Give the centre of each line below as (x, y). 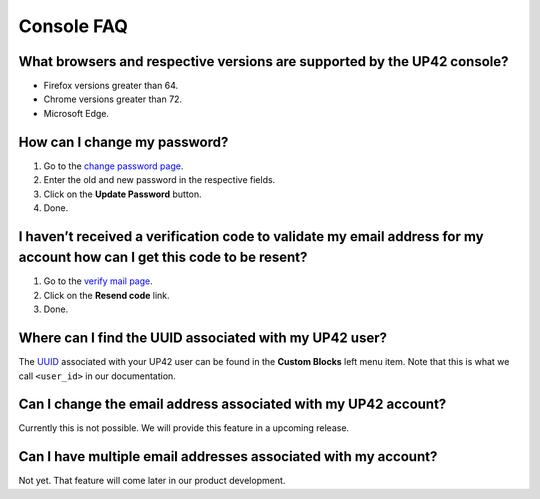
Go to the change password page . (113, 166)
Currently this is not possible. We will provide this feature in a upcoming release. (184, 428)
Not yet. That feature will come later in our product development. (152, 481)
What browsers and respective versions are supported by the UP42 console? (263, 61)
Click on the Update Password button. (122, 194)
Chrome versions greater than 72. (113, 99)
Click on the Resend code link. (106, 295)
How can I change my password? (123, 141)
